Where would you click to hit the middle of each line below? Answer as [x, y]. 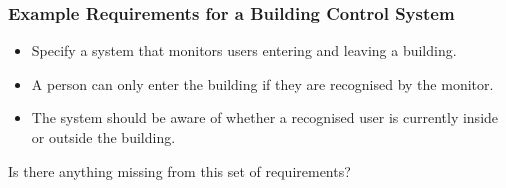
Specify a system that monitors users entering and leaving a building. [244, 50]
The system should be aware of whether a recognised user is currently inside [265, 117]
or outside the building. [103, 137]
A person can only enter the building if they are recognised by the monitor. [262, 83]
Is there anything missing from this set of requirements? [179, 170]
